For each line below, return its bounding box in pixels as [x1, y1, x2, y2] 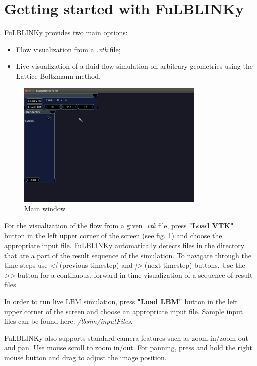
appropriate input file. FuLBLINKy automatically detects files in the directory [4, 240, 245, 251]
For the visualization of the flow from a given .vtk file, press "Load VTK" [4, 220, 234, 230]
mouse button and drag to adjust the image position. [4, 352, 167, 363]
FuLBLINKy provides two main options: [4, 27, 128, 38]
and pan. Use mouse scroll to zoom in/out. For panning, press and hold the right [4, 342, 252, 353]
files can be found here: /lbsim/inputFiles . [4, 316, 133, 326]
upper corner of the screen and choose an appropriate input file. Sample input [4, 306, 243, 316]
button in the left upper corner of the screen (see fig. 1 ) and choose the [4, 230, 222, 240]
